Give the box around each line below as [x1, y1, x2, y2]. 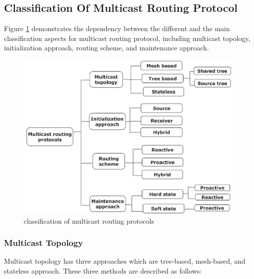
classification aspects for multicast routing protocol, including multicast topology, [4, 33, 251, 43]
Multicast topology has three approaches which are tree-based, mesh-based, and [4, 256, 246, 266]
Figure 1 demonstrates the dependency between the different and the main [4, 23, 230, 34]
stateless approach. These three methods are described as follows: [4, 266, 202, 276]
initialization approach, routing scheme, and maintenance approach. [4, 42, 209, 53]
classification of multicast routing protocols [24, 215, 154, 226]
